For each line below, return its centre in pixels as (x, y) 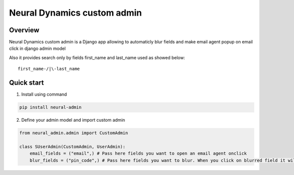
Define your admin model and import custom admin (73, 120)
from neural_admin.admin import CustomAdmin (74, 133)
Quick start (26, 83)
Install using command (44, 94)
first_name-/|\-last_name (49, 69)
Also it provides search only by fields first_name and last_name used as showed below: (97, 57)
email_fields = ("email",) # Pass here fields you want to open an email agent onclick (138, 153)
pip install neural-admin (50, 107)
